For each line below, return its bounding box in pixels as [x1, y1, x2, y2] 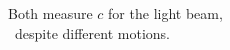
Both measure [8, 3, 93, 23]
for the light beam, [108, 3, 223, 23]
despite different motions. [14, 22, 170, 43]
